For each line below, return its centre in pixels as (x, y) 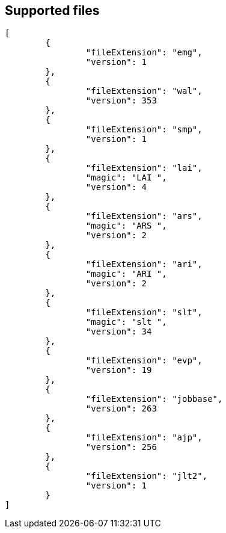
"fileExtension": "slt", (144, 313)
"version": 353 (121, 101)
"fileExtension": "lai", (144, 168)
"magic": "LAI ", (126, 178)
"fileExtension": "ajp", (144, 438)
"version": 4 (116, 187)
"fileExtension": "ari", (144, 264)
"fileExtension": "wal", (144, 91)
